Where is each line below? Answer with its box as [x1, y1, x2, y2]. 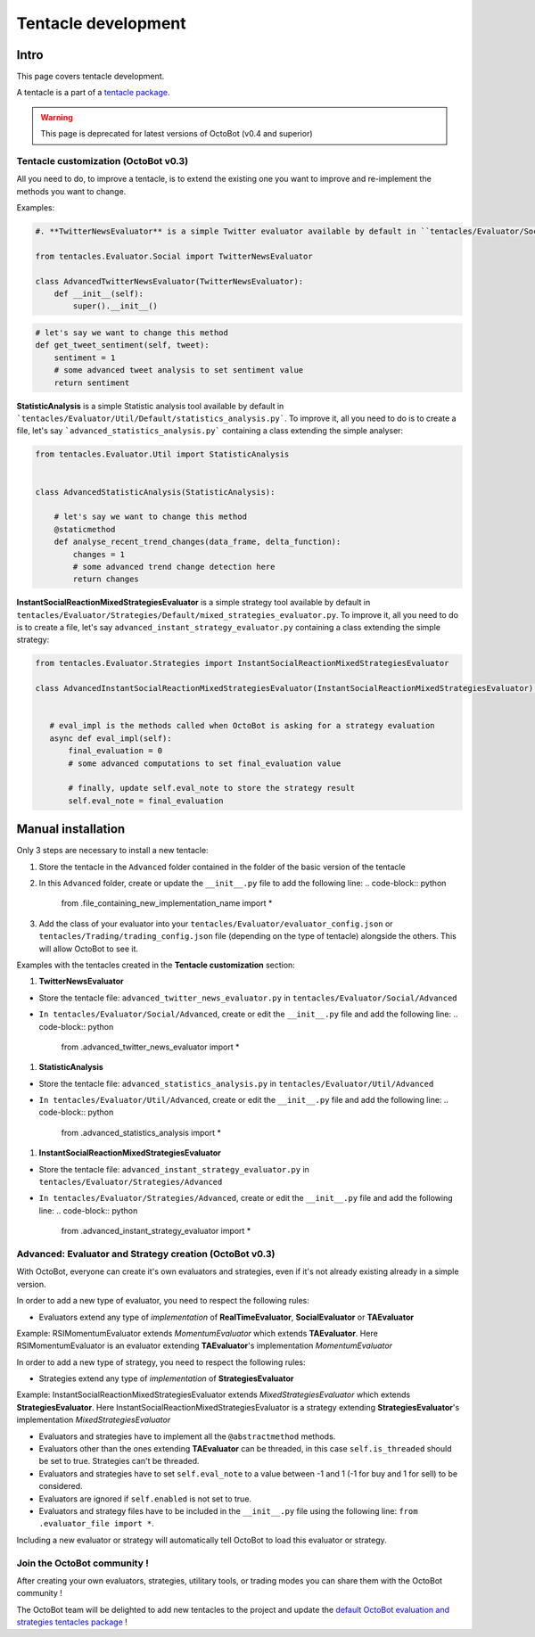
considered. [38, 1481, 83, 1492]
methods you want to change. [16, 185, 127, 196]
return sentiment [53, 377, 130, 388]
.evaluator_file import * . [38, 1518, 155, 1529]
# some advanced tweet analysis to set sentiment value [53, 366, 304, 375]
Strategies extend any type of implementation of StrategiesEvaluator [38, 1373, 294, 1384]
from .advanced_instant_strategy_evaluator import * [61, 1226, 251, 1237]
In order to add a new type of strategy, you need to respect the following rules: [16, 1356, 306, 1368]
